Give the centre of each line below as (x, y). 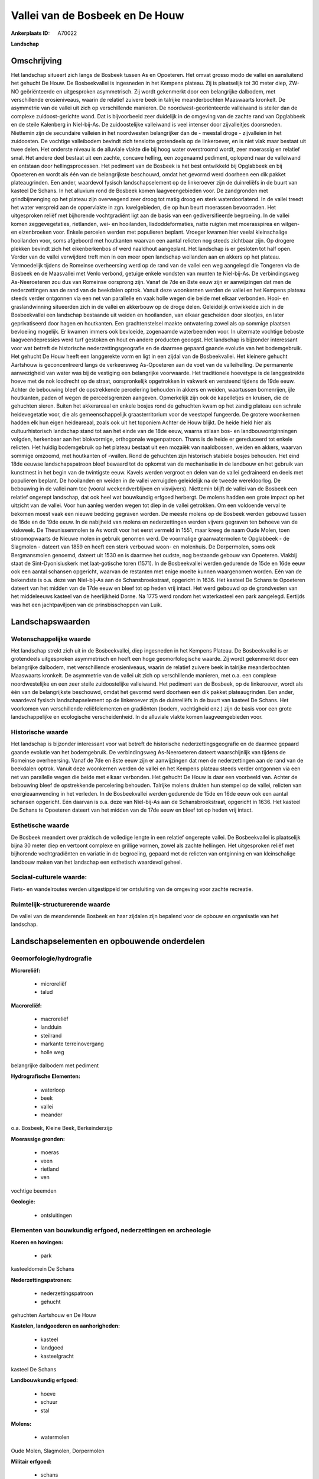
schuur (49, 1402)
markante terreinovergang (72, 1044)
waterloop (53, 1090)
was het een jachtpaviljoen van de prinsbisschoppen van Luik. (87, 605)
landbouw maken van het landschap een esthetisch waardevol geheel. (97, 862)
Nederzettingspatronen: (41, 1280)
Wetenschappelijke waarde (51, 639)
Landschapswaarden (51, 621)
